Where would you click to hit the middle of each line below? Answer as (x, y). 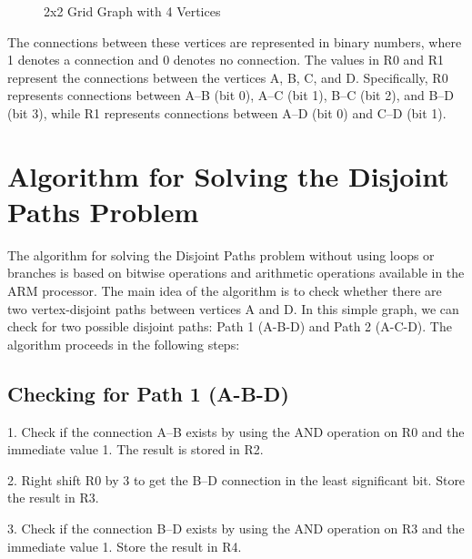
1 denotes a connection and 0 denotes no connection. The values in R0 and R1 (226, 60)
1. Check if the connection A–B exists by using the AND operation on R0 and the (236, 431)
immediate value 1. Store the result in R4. (125, 546)
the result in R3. (53, 498)
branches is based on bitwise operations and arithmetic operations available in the (236, 273)
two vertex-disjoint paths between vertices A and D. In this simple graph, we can (233, 308)
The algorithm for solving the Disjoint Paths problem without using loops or (221, 254)
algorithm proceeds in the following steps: (124, 344)
